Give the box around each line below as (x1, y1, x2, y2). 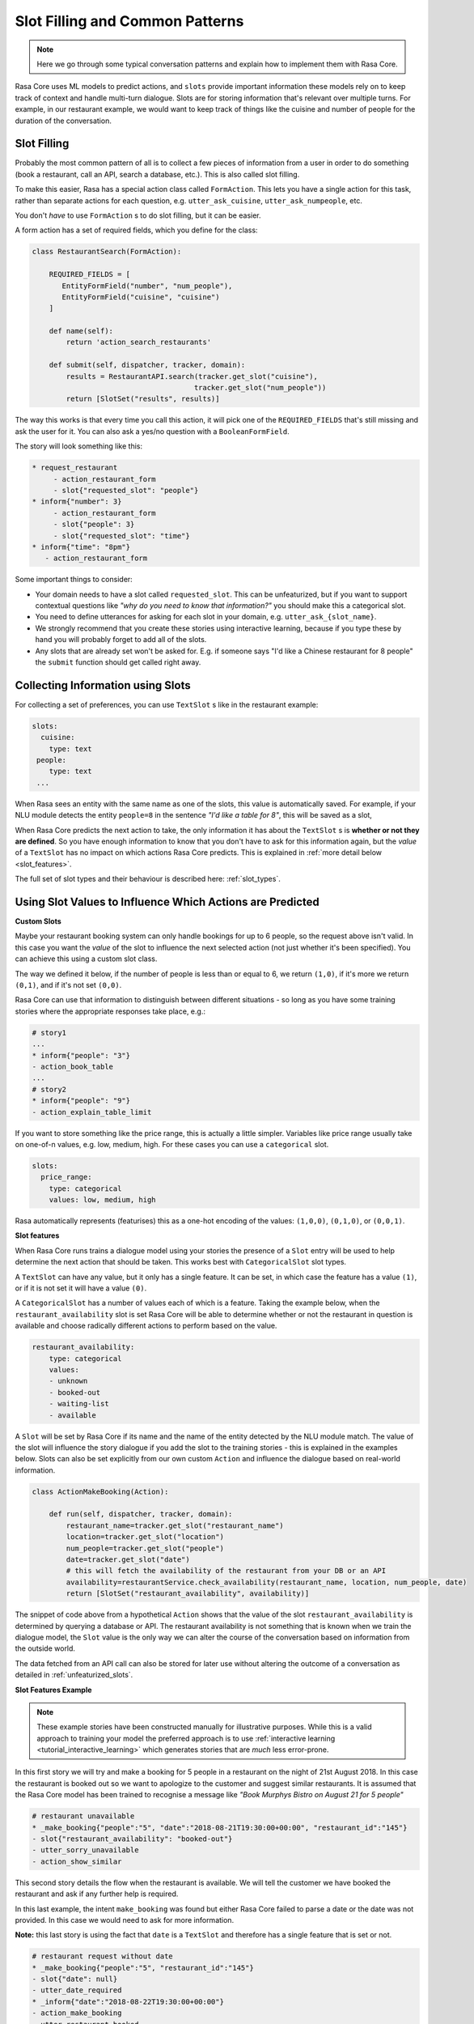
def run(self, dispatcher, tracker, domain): (49, 1510, 233, 1519)
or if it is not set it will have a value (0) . (15, 1283, 147, 1293)
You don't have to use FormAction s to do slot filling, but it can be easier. (15, 210, 262, 220)
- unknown (49, 1376, 88, 1386)
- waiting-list (49, 1399, 109, 1409)
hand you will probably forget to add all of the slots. (35, 635, 207, 644)
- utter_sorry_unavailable (32, 1846, 139, 1855)
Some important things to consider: (15, 575, 133, 585)
